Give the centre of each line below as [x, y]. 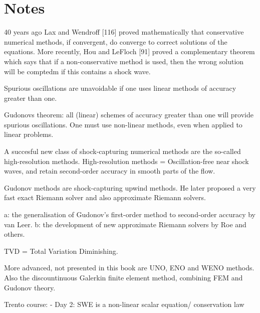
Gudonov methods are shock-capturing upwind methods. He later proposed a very [130, 187]
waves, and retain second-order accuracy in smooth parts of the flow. [110, 171]
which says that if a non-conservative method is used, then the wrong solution [124, 61]
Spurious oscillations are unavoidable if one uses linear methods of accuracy [120, 88]
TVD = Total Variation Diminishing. [61, 251]
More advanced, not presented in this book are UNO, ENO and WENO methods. [129, 268]
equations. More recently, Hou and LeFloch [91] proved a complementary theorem [129, 51]
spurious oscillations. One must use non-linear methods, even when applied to [123, 124]
